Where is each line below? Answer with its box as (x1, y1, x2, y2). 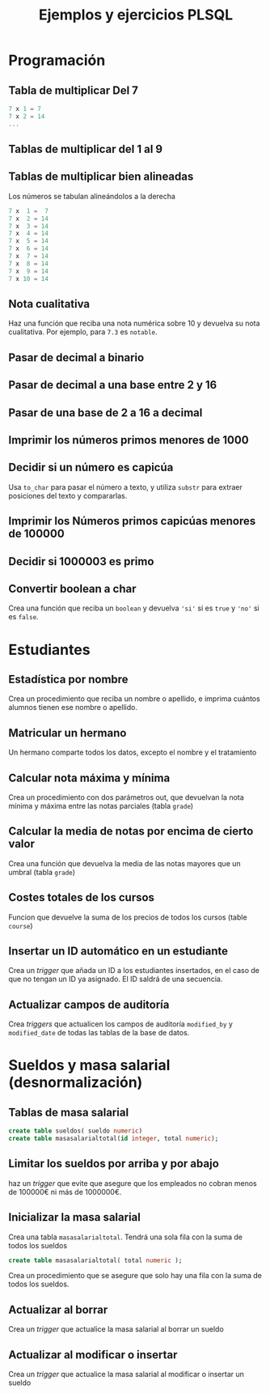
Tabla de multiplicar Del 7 (8, 83, 139, 97)
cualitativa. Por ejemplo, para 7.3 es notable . (8, 327, 158, 337)
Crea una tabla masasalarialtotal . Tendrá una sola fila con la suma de (8, 1232, 243, 1242)
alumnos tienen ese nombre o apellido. (8, 703, 137, 712)
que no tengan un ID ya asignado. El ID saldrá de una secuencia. (8, 974, 223, 984)
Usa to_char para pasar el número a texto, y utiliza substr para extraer (8, 482, 243, 491)
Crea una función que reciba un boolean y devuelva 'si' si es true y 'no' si (8, 603, 260, 613)
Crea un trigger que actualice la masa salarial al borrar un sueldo (8, 1324, 224, 1334)
